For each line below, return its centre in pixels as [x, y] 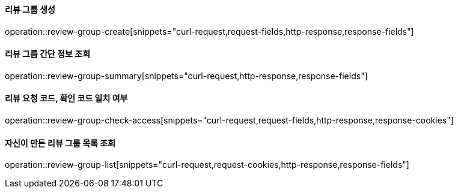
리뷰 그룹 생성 [30, 9]
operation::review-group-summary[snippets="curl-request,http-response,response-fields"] [186, 76]
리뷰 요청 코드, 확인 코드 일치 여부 [66, 98]
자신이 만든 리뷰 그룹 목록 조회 [60, 143]
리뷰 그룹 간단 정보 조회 [48, 54]
